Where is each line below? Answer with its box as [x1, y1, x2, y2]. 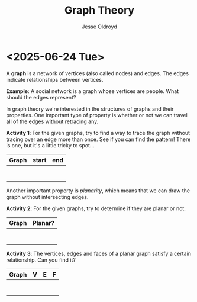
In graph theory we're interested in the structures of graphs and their [6, 105, 174, 113]
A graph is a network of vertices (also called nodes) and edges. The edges [6, 69, 189, 77]
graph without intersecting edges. [6, 193, 89, 200]
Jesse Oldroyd [82, 23, 117, 30]
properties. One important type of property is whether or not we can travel [6, 111, 188, 118]
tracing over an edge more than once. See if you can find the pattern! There [6, 136, 191, 143]
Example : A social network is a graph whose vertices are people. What [6, 87, 179, 95]
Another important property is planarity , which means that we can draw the [6, 187, 190, 194]
